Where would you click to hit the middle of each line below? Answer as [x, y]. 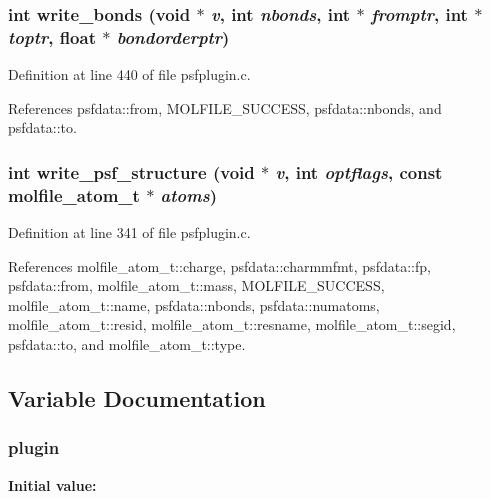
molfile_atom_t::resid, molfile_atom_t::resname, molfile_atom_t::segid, [232, 324]
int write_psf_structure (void [131, 171]
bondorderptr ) [173, 36]
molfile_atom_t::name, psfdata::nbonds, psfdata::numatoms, [194, 304]
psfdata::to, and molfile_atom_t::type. [127, 344]
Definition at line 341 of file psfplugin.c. [129, 232]
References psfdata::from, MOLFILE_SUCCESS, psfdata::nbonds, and [225, 107]
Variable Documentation [137, 398]
